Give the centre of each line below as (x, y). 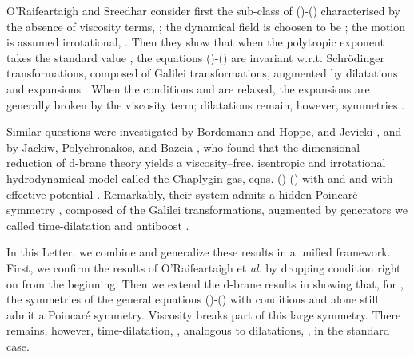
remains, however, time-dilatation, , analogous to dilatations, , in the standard (198, 330)
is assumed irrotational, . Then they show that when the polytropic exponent (195, 42)
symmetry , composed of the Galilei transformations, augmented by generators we (207, 210)
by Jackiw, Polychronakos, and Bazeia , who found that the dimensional (183, 147)
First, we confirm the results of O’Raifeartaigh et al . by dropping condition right (204, 267)
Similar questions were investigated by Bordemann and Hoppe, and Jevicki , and (204, 131)
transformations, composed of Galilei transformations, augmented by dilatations (202, 73)
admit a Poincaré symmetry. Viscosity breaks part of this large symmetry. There (204, 314)
